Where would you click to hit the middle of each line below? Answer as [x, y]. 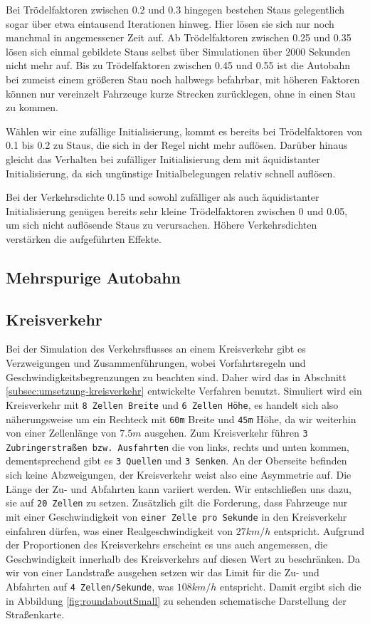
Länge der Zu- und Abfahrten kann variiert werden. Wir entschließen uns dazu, [179, 488]
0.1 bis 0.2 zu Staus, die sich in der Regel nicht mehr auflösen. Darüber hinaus [177, 145]
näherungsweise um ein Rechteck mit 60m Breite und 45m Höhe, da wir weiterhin [181, 418]
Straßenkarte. [35, 614]
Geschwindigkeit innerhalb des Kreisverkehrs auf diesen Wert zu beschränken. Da [183, 558]
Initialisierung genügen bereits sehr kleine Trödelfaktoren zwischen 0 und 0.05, [177, 210]
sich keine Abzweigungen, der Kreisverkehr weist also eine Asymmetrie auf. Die [179, 475]
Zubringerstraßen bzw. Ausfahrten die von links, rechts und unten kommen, [178, 446]
